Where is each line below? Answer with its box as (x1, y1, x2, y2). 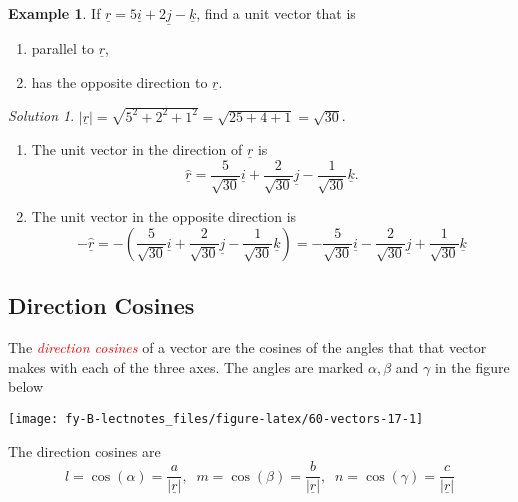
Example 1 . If (8, 3, 101, 23)
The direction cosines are (8, 440, 161, 461)
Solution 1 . (8, 105, 75, 126)
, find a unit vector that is (196, 3, 356, 23)
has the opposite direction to (31, 71, 208, 92)
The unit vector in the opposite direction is (31, 206, 297, 227)
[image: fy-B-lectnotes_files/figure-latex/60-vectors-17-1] (8, 411, 424, 426)
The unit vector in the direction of (31, 139, 243, 160)
